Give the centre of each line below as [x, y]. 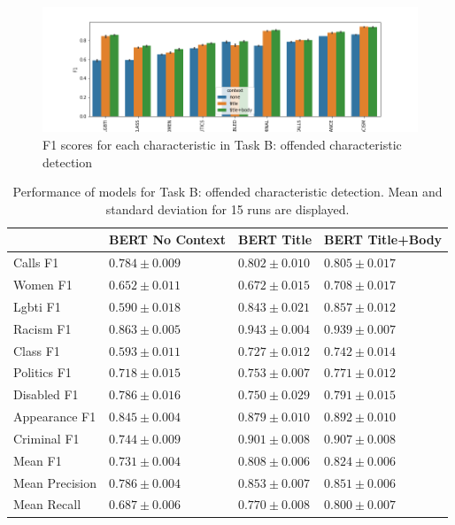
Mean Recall [47, 504]
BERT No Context [167, 239]
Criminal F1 [46, 438]
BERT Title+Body [383, 239]
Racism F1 [42, 328]
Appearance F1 [55, 417]
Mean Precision [55, 482]
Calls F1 [36, 262]
